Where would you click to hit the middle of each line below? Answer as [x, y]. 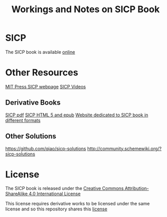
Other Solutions [31, 136]
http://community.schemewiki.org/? [124, 148]
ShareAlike [17, 194]
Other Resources [42, 73]
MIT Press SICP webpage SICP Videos [46, 86]
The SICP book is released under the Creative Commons [64, 189]
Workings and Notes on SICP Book [86, 9]
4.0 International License [55, 194]
